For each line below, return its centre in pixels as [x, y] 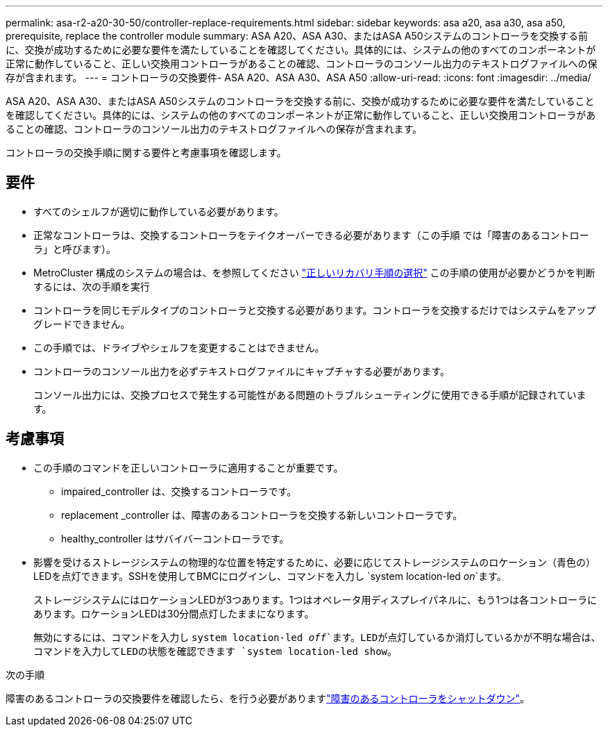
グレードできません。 [82, 324]
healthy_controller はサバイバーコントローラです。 [175, 538]
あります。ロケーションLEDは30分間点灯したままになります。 [174, 613]
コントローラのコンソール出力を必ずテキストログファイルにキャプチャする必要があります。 [242, 371]
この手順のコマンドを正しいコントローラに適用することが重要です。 [188, 467]
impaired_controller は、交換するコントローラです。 [179, 491]
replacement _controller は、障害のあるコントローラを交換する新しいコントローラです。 [262, 515]
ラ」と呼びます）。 [75, 249]
